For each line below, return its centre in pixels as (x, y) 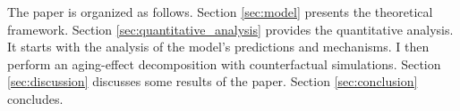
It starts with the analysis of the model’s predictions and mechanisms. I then (218, 47)
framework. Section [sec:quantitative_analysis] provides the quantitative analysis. (230, 29)
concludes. (35, 98)
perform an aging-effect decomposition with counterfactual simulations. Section (224, 63)
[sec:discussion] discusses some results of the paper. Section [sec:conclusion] (213, 81)
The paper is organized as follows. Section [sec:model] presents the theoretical (220, 12)
